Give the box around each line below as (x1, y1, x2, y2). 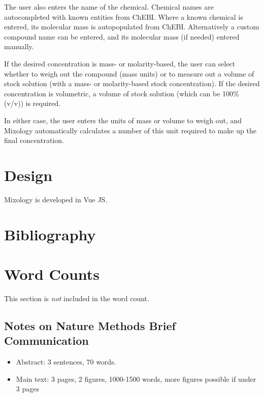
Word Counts (4, 264, 100, 284)
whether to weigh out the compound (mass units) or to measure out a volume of (4, 68, 254, 79)
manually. (4, 41, 34, 52)
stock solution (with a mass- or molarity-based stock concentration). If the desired (4, 78, 260, 89)
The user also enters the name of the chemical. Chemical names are (4, 2, 214, 12)
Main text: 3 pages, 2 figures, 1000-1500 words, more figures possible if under (16, 373, 256, 384)
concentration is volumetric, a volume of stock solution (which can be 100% (4, 88, 239, 98)
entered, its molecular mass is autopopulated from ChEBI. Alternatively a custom (4, 21, 259, 32)
